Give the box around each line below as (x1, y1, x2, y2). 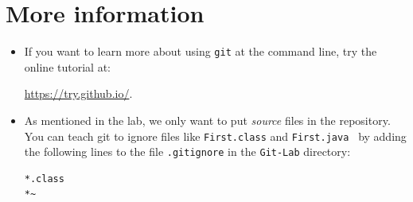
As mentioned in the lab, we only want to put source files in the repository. (24, 111, 391, 128)
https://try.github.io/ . (24, 85, 133, 102)
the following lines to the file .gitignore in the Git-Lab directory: (24, 143, 351, 160)
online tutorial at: (24, 58, 111, 75)
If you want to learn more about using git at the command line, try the (24, 43, 377, 60)
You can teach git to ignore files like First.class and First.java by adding (24, 127, 407, 144)
